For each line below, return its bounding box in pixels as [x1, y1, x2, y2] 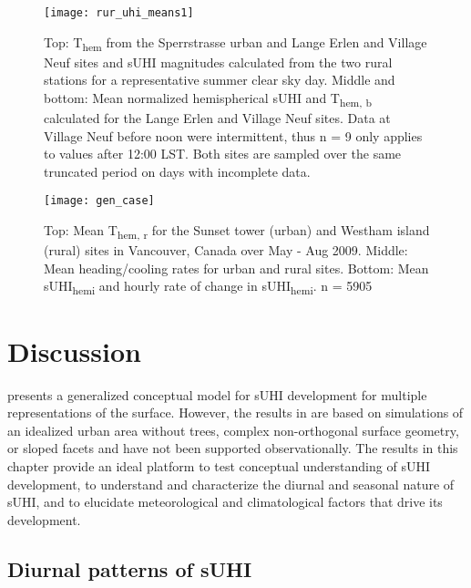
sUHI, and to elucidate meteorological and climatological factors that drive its [7, 492, 443, 511]
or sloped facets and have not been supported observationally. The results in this [7, 438, 458, 458]
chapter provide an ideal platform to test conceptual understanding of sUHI [7, 457, 430, 476]
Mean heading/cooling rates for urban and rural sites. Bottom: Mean [44, 258, 429, 277]
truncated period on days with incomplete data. [44, 161, 311, 181]
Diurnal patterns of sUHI [7, 554, 252, 583]
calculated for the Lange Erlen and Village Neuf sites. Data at [44, 108, 391, 128]
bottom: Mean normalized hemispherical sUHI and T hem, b [44, 88, 372, 109]
